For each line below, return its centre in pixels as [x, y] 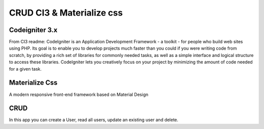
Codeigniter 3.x [33, 30]
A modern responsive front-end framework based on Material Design [79, 94]
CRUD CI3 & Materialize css [66, 13]
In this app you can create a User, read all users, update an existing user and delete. [94, 120]
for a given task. [25, 69]
